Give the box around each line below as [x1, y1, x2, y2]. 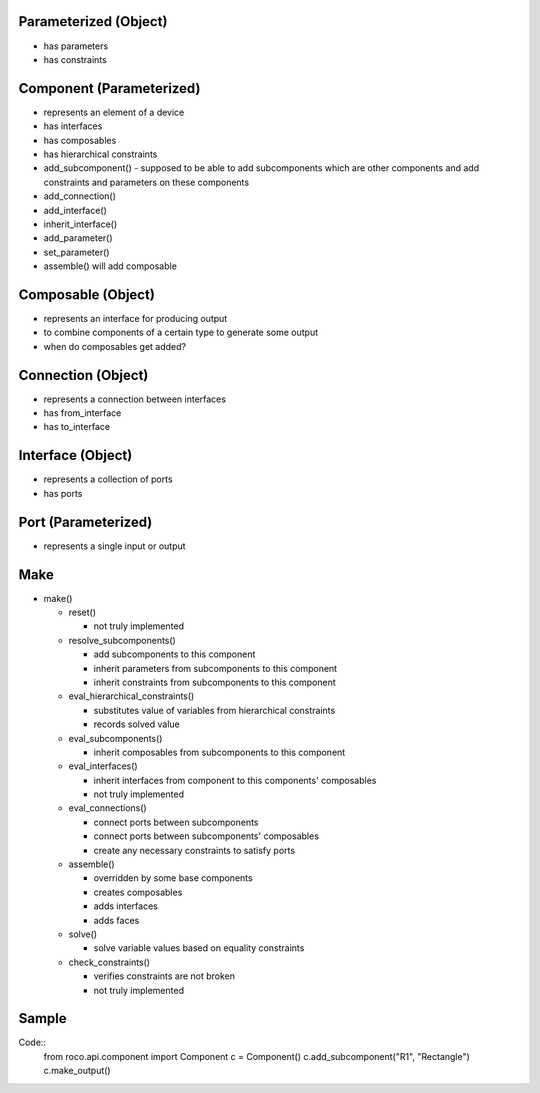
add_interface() [43, 204, 107, 216]
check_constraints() [68, 956, 150, 968]
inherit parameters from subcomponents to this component [93, 662, 338, 674]
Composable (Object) [18, 286, 155, 303]
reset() [68, 606, 97, 618]
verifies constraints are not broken [93, 970, 235, 982]
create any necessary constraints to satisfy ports [93, 844, 295, 856]
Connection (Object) [18, 366, 149, 384]
